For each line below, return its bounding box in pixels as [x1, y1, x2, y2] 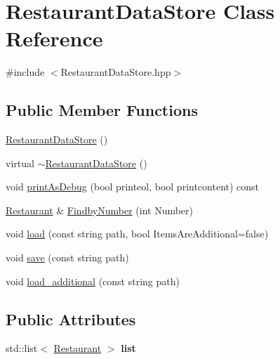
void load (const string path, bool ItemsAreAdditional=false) [6, 226, 269, 241]
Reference [6, 24, 103, 53]
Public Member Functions [6, 99, 198, 121]
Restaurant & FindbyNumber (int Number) [6, 202, 194, 217]
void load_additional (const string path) [6, 273, 180, 288]
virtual [6, 155, 34, 170]
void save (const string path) [6, 250, 129, 265]
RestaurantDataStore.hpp [60, 65, 171, 79]
